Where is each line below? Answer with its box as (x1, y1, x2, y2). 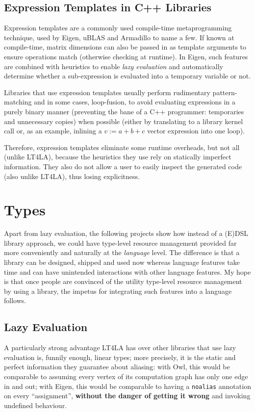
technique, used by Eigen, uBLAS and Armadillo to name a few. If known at (4, 32, 234, 42)
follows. (4, 295, 26, 306)
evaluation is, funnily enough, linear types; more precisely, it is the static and (4, 352, 236, 362)
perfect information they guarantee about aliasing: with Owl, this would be (4, 361, 230, 372)
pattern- (212, 87, 237, 97)
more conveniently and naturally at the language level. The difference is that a (4, 247, 240, 257)
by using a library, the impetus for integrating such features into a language (4, 285, 232, 296)
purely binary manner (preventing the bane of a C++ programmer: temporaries (4, 106, 244, 116)
